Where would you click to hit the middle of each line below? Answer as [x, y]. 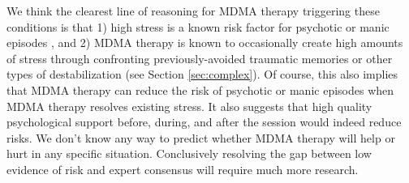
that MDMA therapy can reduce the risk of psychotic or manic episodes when [200, 89]
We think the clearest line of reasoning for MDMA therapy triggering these [193, 11]
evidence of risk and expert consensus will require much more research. [183, 169]
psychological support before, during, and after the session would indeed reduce [204, 122]
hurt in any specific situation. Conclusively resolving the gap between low [189, 153]
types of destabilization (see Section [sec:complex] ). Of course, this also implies [202, 74]
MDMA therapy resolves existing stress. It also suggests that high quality [189, 106]
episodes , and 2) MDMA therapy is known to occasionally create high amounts [205, 43]
